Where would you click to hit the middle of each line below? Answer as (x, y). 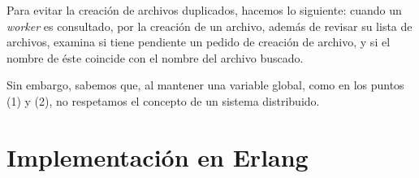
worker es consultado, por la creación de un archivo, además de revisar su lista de (209, 26)
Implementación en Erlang (158, 156)
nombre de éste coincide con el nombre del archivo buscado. (155, 57)
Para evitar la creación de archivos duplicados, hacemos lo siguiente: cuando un (204, 10)
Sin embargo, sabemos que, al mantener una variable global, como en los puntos (205, 85)
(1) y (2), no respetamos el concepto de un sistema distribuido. (163, 100)
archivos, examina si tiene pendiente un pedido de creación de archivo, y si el (199, 42)
